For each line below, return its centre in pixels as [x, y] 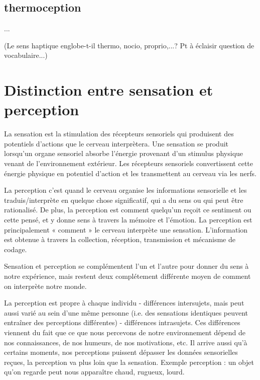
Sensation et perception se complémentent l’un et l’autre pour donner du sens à [126, 266]
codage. [16, 249]
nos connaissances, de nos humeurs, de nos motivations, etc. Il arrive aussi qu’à [126, 342]
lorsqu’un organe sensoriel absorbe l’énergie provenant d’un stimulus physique [124, 153]
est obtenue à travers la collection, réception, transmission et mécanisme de [120, 239]
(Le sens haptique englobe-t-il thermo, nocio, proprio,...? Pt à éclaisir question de [129, 45]
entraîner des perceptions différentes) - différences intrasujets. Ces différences [122, 322]
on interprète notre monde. [45, 286]
